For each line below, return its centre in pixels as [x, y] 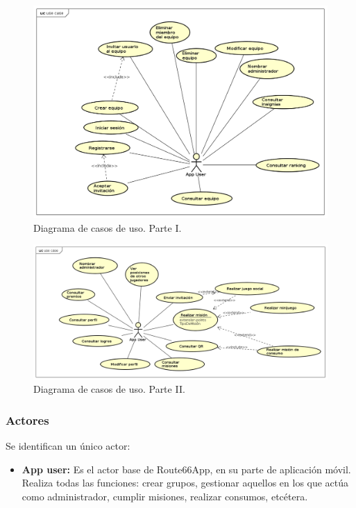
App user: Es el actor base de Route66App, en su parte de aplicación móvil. [186, 469]
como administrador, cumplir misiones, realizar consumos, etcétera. [165, 496]
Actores [27, 420]
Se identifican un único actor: [68, 446]
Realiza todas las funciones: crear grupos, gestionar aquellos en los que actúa [185, 483]
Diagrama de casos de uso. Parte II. [109, 389]
